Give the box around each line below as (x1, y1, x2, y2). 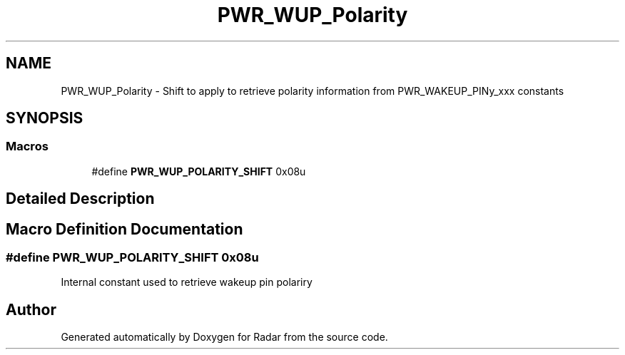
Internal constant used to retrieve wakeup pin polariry (61, 276, 312, 289)
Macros (6, 139, 49, 154)
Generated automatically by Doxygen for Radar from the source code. (61, 331, 388, 344)
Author (6, 300, 56, 319)
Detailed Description (6, 190, 155, 208)
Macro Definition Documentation (6, 220, 243, 238)
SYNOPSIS (6, 109, 83, 128)
